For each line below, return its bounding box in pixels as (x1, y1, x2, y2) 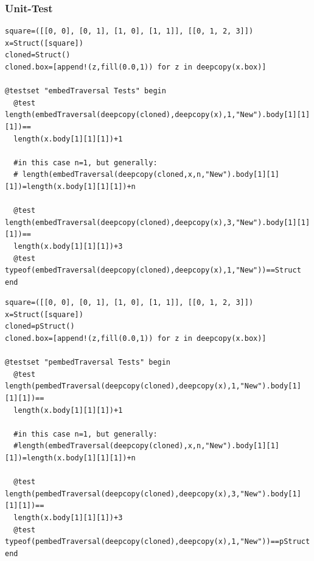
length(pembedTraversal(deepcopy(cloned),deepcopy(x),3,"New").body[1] (5, 489, 301, 498)
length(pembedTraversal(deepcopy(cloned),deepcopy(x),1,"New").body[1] (5, 382, 301, 391)
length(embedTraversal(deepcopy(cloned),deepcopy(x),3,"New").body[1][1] (5, 218, 310, 227)
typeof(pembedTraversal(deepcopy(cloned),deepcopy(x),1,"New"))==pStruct (5, 537, 310, 546)
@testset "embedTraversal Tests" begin (5, 87, 166, 96)
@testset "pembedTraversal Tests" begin (5, 358, 171, 367)
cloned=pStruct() (5, 322, 75, 331)
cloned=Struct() (5, 51, 71, 60)
